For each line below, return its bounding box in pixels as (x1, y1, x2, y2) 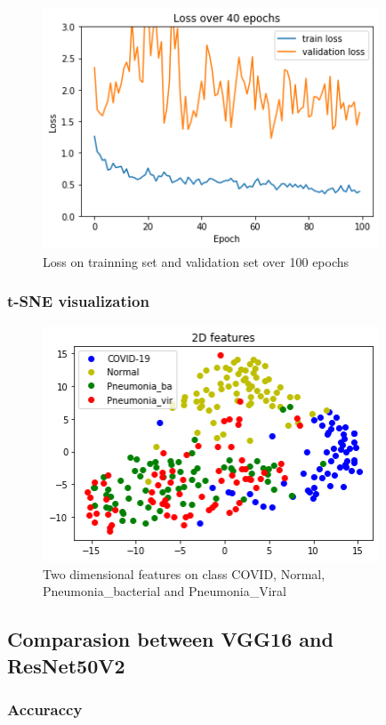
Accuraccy (7, 698, 83, 721)
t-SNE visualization (7, 290, 149, 312)
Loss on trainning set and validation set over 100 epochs (43, 252, 350, 270)
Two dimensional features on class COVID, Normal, (43, 564, 326, 583)
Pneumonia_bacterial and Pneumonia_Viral (43, 582, 286, 600)
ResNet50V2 (7, 651, 125, 679)
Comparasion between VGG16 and (7, 625, 334, 653)
